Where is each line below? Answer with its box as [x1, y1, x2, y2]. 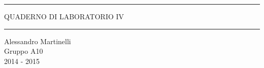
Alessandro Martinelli [4, 36, 71, 46]
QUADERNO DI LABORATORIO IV [4, 11, 124, 21]
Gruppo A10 [4, 46, 43, 56]
